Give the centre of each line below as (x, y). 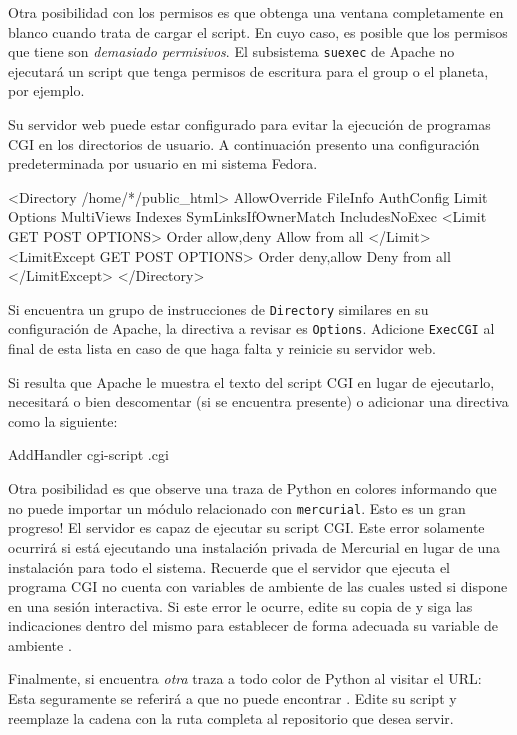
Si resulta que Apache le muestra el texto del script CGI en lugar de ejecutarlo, (251, 381)
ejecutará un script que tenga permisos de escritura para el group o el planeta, (248, 70)
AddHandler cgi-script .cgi (88, 454)
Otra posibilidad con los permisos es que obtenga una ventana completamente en (256, 12)
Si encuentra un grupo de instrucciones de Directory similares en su (218, 308)
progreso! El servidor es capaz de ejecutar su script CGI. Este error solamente (246, 527)
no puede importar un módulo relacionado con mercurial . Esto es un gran (237, 507)
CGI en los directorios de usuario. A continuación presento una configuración (244, 143)
